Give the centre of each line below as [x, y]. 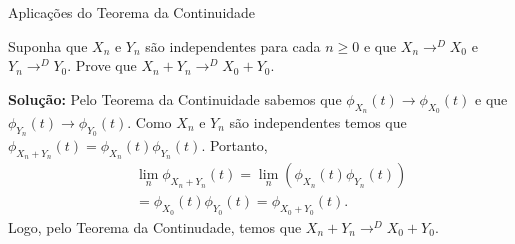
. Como [149, 121]
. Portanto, [234, 145]
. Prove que [102, 65]
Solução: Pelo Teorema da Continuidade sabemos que [175, 98]
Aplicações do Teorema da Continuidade [132, 12]
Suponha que [48, 45]
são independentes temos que [318, 121]
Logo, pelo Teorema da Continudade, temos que [155, 226]
